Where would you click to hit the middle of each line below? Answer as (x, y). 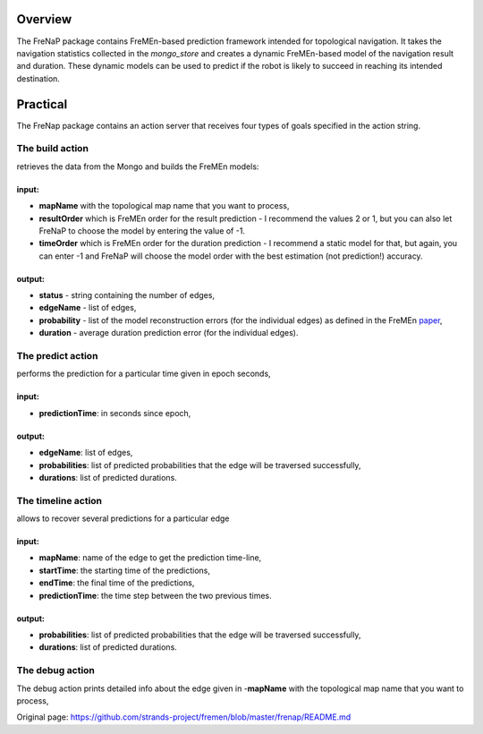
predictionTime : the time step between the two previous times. (155, 595)
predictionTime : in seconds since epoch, (115, 413)
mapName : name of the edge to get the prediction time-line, (150, 558)
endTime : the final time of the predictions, (117, 583)
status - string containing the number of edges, (127, 295)
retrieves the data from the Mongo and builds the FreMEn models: (138, 166)
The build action (53, 149)
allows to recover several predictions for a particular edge (123, 518)
